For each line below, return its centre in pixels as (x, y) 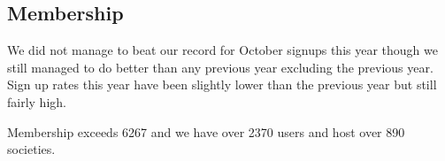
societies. (31, 149)
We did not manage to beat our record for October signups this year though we (222, 50)
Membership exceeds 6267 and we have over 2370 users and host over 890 (206, 131)
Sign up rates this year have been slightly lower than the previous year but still (222, 84)
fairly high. (37, 101)
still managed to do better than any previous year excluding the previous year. (220, 67)
